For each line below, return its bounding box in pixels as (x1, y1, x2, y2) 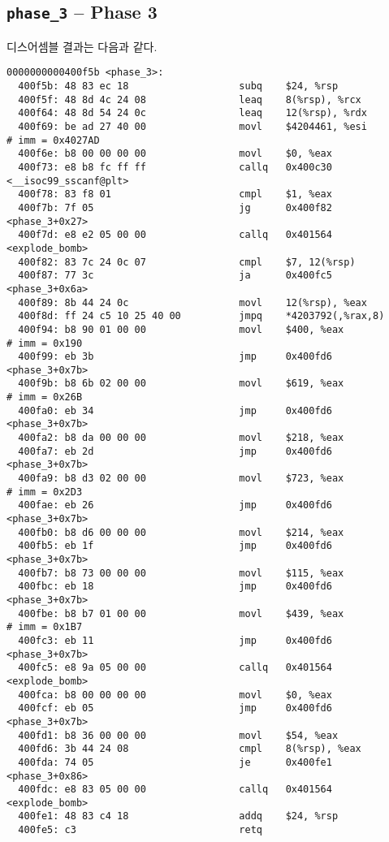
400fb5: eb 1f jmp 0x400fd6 (18, 540, 332, 552)
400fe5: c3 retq (18, 824, 262, 836)
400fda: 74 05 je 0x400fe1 (18, 756, 332, 768)
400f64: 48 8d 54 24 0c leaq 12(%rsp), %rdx (18, 107, 367, 119)
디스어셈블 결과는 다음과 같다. (6, 37, 158, 54)
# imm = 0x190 (6, 337, 83, 349)
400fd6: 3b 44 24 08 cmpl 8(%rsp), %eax (18, 743, 361, 755)
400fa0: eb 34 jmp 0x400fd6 (18, 404, 332, 417)
